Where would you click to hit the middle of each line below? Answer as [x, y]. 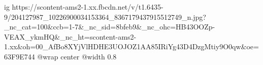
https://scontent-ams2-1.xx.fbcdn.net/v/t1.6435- [88, 7]
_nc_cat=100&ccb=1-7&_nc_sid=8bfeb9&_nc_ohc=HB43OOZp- [110, 27]
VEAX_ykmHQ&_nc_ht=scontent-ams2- [70, 36]
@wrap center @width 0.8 [77, 56]
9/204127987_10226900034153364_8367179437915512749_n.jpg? [105, 17]
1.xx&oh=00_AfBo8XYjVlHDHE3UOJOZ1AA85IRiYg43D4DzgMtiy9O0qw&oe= [131, 46]
